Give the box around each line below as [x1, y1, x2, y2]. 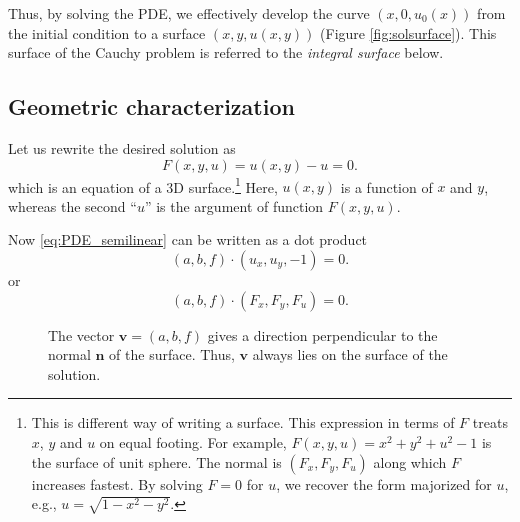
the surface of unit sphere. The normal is [31, 451, 282, 472]
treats [472, 412, 508, 433]
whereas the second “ [8, 195, 137, 216]
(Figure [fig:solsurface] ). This [320, 22, 497, 43]
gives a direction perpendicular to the [207, 324, 438, 345]
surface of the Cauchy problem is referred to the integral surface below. [8, 42, 444, 63]
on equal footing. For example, [99, 431, 287, 452]
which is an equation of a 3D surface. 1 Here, [8, 173, 278, 197]
